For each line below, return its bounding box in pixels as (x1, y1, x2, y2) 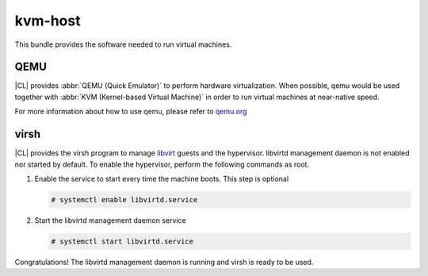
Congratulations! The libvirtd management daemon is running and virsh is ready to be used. (14, 257, 314, 266)
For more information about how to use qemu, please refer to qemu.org (14, 107, 247, 117)
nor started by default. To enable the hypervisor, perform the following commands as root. (14, 159, 309, 169)
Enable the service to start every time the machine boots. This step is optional (34, 174, 289, 183)
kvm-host (14, 12, 81, 29)
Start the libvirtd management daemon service (34, 215, 186, 225)
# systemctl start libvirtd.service (51, 236, 194, 246)
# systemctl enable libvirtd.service (51, 195, 198, 204)
